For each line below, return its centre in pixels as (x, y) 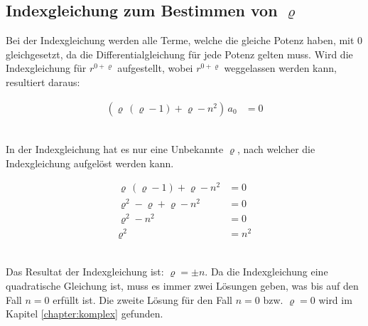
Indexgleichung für (46, 68)
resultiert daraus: (43, 81)
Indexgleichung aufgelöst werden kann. (90, 163)
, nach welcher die (276, 149)
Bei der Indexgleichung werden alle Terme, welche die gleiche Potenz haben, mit (180, 40)
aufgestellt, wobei (155, 68)
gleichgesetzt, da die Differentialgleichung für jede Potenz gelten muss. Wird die (179, 54)
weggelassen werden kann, (280, 68)
